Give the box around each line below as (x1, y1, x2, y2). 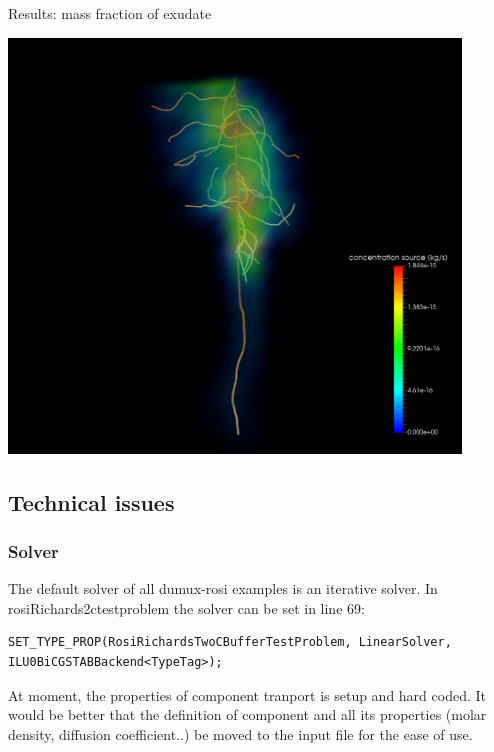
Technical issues (8, 486, 175, 517)
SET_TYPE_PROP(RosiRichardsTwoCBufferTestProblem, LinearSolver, (8, 635, 452, 650)
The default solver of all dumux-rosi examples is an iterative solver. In (8, 578, 438, 599)
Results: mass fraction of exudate (8, 3, 212, 23)
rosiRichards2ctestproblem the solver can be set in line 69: (8, 597, 365, 618)
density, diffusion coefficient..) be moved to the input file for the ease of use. (8, 723, 473, 744)
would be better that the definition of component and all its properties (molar (8, 704, 487, 725)
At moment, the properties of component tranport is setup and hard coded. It (8, 684, 487, 705)
